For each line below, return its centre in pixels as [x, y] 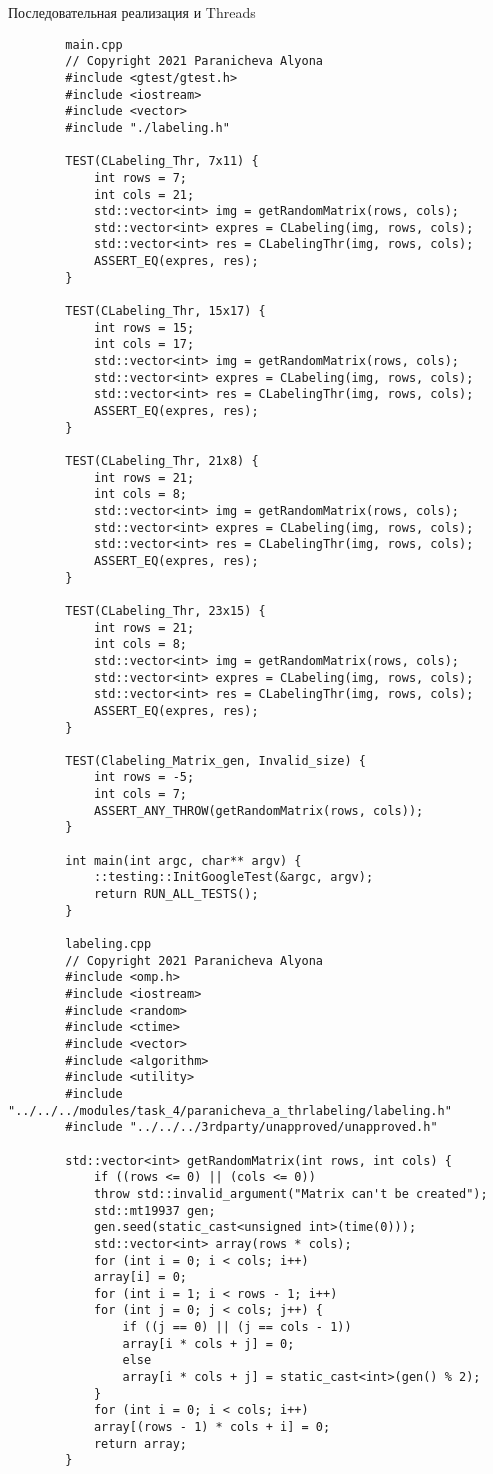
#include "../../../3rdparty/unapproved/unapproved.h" [251, 1127]
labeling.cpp [108, 944]
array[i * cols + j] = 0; [208, 1343]
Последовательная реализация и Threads [132, 12]
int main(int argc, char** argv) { [183, 860]
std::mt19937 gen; [154, 1210]
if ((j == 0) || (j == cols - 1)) [237, 1327]
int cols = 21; [144, 194]
